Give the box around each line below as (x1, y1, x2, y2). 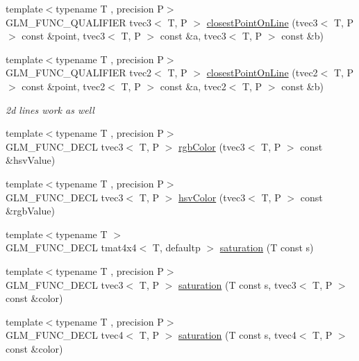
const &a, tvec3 (160, 28, 226, 43)
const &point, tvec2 (22, 78, 106, 93)
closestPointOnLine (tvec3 (206, 15, 318, 29)
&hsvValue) (6, 153, 56, 167)
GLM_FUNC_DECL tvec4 (6, 328, 124, 342)
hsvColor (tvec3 (178, 190, 246, 204)
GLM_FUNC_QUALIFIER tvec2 (6, 65, 152, 80)
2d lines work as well (6, 102, 94, 117)
